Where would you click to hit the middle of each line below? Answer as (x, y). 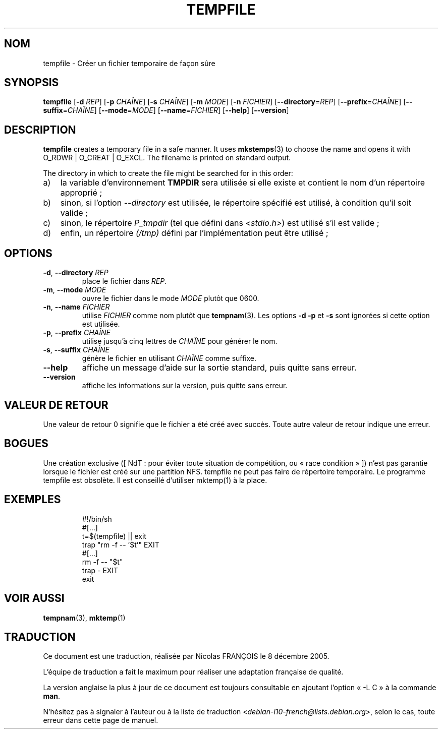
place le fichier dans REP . (124, 281)
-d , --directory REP (76, 273)
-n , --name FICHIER (76, 307)
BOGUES (26, 444)
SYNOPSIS (32, 83)
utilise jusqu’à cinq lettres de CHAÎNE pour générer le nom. (180, 341)
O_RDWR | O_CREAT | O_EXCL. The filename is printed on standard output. (167, 158)
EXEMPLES (33, 500)
